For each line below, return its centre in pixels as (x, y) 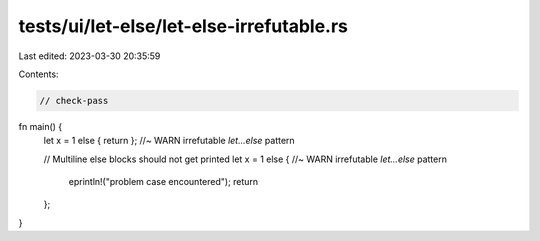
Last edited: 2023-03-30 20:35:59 (89, 56)
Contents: (38, 74)
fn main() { (40, 126)
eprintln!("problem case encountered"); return (163, 182)
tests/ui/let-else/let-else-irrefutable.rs (183, 26)
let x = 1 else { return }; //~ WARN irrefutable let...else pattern (169, 141)
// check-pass (74, 100)
